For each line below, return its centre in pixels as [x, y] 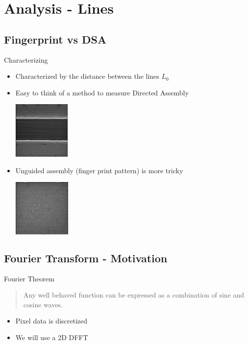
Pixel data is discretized [51, 321]
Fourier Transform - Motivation [86, 258]
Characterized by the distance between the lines [87, 76]
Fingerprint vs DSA [55, 39]
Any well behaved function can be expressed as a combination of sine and [134, 295]
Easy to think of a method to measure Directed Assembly [102, 92]
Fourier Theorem [29, 278]
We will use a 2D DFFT [52, 337]
